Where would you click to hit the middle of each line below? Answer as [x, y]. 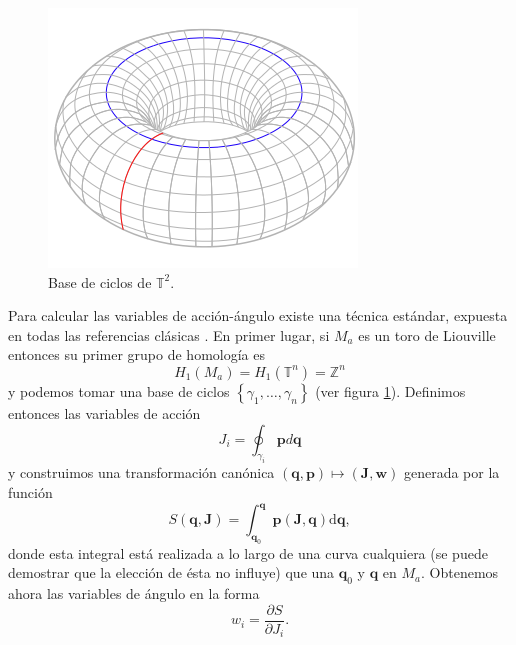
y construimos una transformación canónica [141, 472]
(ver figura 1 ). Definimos [390, 390]
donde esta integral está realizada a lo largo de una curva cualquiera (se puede [248, 552]
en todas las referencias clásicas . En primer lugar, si [169, 334]
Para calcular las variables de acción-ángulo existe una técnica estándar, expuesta [258, 315]
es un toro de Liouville [427, 334]
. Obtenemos [460, 572]
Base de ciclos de [100, 281]
